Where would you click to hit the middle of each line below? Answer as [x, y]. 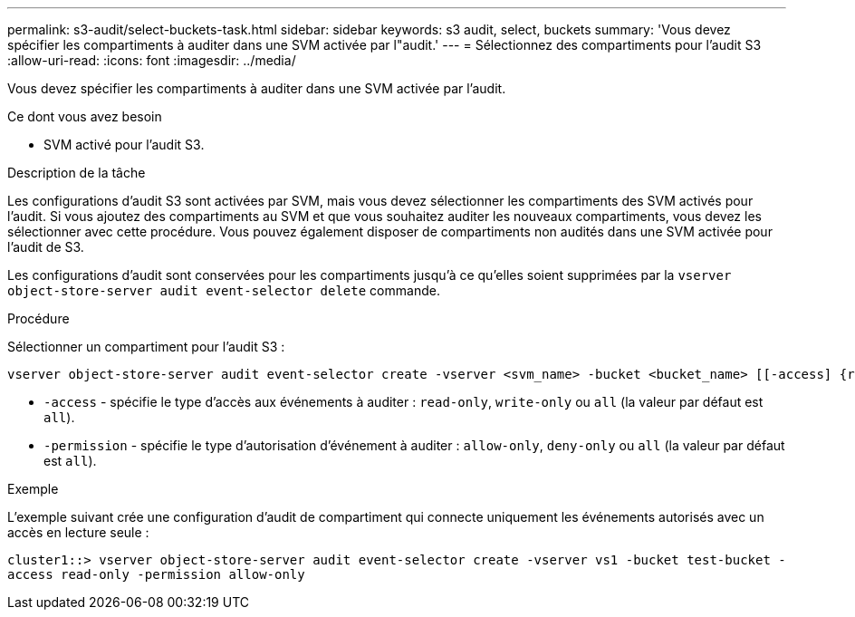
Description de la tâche [77, 173]
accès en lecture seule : [78, 532]
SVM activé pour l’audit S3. [124, 145]
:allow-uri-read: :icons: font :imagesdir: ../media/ [152, 60]
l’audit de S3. [46, 247]
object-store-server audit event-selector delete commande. [224, 290]
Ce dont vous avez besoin [85, 116]
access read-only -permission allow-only [156, 574]
